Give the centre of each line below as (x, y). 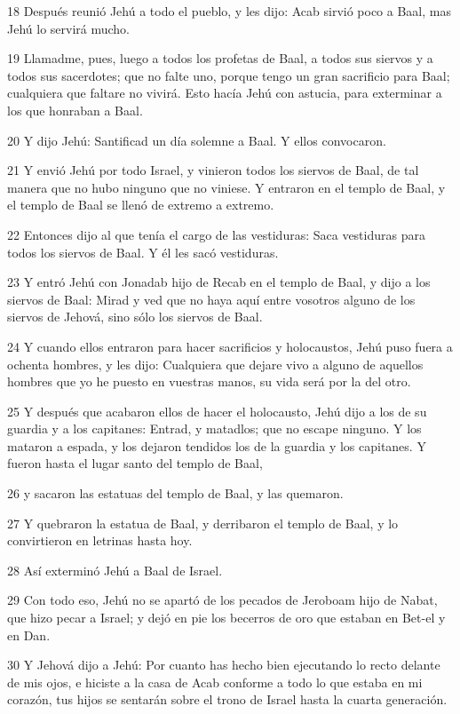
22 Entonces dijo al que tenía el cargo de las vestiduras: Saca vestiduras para (216, 234)
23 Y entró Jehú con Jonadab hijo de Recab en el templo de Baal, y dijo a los (219, 282)
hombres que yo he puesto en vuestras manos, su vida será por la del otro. (209, 381)
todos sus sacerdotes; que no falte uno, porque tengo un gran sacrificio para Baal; (229, 75)
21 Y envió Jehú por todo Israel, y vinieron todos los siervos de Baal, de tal (213, 170)
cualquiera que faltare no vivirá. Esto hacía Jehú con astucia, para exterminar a (225, 93)
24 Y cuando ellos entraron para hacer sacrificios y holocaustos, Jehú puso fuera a (230, 346)
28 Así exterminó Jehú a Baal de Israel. (115, 570)
